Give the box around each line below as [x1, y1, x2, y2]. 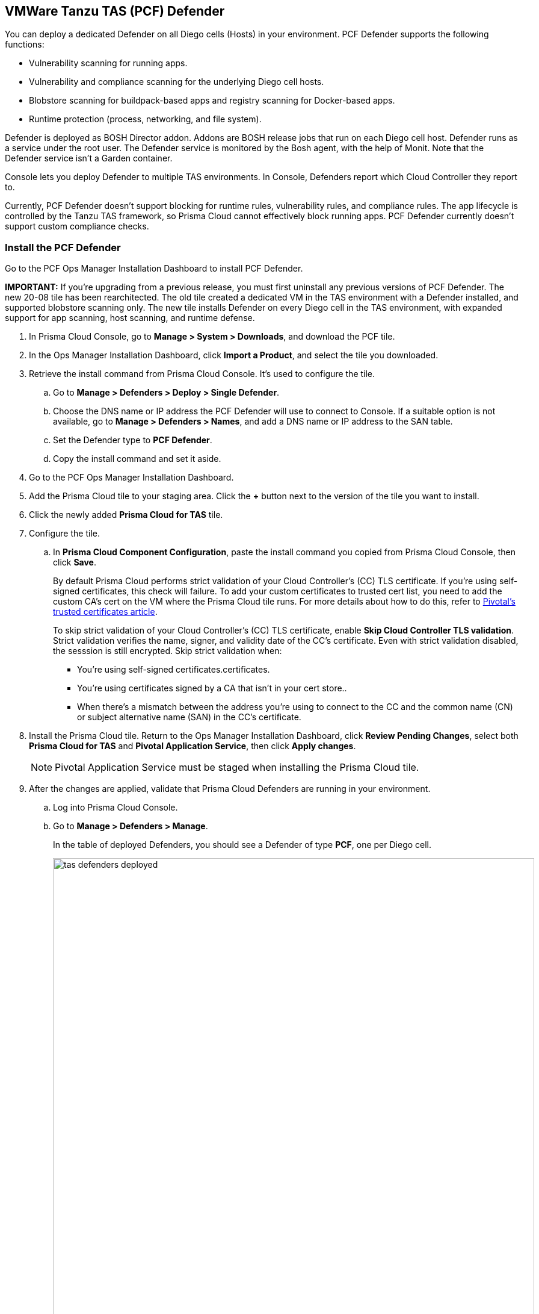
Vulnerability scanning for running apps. [29, 58, 188, 69]
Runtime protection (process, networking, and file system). [29, 114, 262, 125]
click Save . [53, 557, 96, 568]
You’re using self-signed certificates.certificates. [77, 664, 270, 675]
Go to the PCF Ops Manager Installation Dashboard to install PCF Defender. [5, 263, 303, 274]
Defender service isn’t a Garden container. [5, 153, 173, 164]
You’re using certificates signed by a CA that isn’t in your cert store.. [77, 683, 347, 694]
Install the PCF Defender [5, 241, 121, 254]
